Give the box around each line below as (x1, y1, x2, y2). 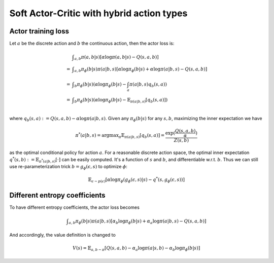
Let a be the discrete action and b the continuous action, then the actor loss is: (9, 41, 175, 47)
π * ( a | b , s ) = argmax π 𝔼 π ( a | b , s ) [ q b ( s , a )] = (75, 132, 165, 139)
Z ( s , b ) (174, 137, 189, 143)
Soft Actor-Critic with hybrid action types (9, 8, 188, 19)
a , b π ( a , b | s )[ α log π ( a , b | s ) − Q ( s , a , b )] (74, 54, 159, 61)
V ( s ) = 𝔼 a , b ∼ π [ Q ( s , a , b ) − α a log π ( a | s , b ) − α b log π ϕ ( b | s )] (73, 245, 200, 252)
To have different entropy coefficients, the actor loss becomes (9, 204, 140, 210)
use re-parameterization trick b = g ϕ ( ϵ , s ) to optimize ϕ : (9, 164, 128, 171)
